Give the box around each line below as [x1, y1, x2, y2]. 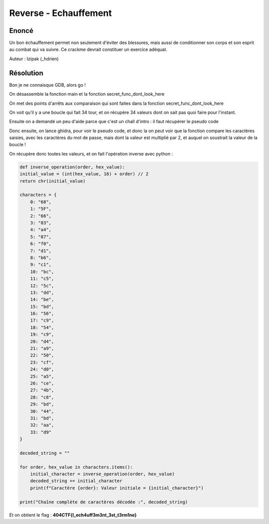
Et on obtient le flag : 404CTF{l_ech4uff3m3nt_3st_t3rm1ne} [9, 512, 137, 518]
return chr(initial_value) [19, 178, 86, 184]
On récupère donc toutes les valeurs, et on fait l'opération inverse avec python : [9, 151, 173, 157]
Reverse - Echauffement [9, 7, 112, 18]
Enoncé [9, 26, 33, 35]
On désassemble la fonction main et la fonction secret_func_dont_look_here [9, 91, 164, 97]
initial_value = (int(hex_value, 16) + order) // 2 [19, 171, 149, 177]
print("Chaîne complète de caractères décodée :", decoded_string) [19, 499, 188, 505]
